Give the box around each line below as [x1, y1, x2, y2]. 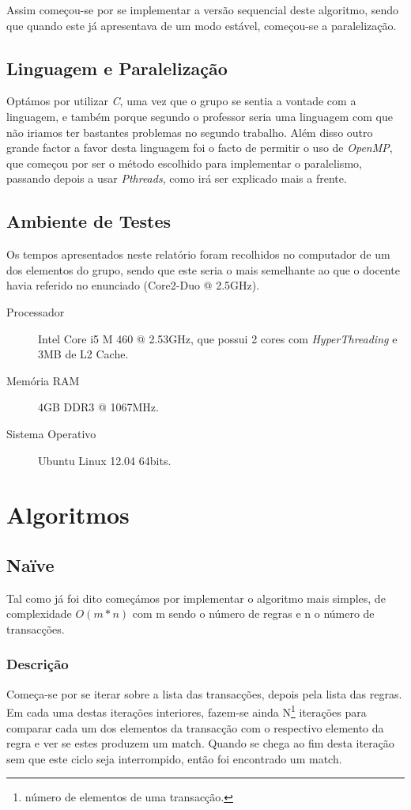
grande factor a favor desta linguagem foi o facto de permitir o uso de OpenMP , [6, 139, 393, 156]
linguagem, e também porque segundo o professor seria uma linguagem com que [6, 108, 393, 124]
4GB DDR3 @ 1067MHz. [38, 399, 159, 415]
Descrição [6, 654, 69, 674]
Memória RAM [6, 372, 80, 388]
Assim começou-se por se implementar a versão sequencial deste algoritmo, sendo [6, 2, 399, 17]
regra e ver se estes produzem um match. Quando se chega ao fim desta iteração [6, 735, 394, 751]
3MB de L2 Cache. [38, 346, 129, 362]
